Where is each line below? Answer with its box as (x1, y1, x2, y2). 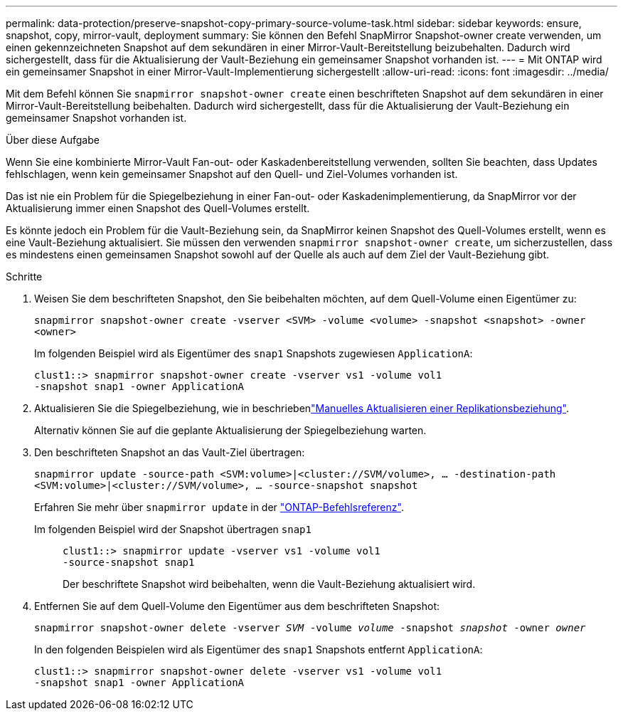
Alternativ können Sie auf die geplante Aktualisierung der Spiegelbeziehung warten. (34, 424, 427, 436)
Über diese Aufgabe (6, 134, 100, 146)
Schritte (6, 270, 43, 283)
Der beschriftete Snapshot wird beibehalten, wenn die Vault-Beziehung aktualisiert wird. (63, 578, 476, 590)
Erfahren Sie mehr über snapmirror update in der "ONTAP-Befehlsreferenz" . (34, 501, 404, 513)
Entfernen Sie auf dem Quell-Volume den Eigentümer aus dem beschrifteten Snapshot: (34, 600, 440, 612)
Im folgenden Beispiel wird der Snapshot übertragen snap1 (34, 523, 311, 535)
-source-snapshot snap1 (63, 557, 195, 568)
